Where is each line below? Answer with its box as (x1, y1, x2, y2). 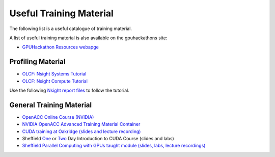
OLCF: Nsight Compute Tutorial (22, 78, 88, 84)
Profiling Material (9, 58, 66, 66)
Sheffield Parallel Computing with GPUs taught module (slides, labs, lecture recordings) (22, 143, 206, 149)
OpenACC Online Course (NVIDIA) (22, 114, 94, 120)
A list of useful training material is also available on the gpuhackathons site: (9, 35, 168, 41)
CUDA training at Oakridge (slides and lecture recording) (22, 128, 141, 135)
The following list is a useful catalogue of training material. (9, 25, 132, 32)
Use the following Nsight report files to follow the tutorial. (9, 87, 129, 94)
